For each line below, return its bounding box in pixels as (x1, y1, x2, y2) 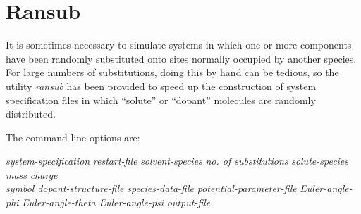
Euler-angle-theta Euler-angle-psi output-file (22, 195, 211, 210)
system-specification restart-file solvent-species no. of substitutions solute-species (6, 153, 349, 168)
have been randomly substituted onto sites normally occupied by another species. (6, 51, 357, 65)
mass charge (6, 167, 58, 182)
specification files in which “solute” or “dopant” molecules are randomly (6, 92, 316, 107)
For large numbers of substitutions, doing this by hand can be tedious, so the (6, 65, 339, 80)
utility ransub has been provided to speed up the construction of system (6, 78, 317, 93)
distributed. (6, 106, 56, 121)
